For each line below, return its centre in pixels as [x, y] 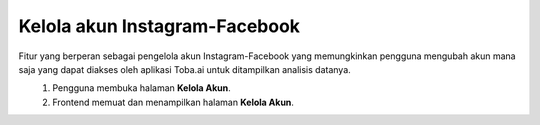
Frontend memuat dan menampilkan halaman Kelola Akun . [173, 102]
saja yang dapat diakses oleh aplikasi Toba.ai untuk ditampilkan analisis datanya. [185, 69]
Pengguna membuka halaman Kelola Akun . [142, 88]
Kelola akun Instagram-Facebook [159, 26]
